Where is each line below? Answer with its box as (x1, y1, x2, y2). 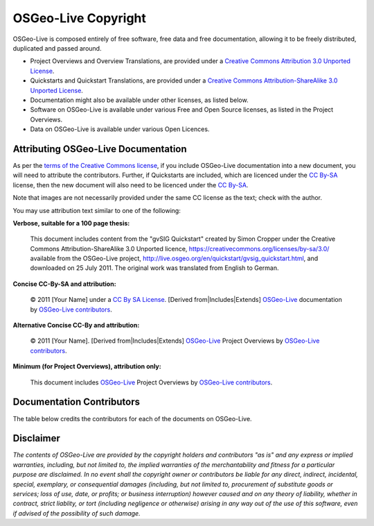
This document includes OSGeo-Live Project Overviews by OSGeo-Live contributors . (30, 378, 273, 387)
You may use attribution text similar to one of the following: (12, 206, 181, 214)
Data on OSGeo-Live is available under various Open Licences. (30, 125, 210, 133)
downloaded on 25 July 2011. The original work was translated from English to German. (30, 264, 280, 272)
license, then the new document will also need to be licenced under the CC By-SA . (12, 180, 249, 189)
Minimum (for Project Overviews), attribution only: (12, 362, 162, 371)
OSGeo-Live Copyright (12, 10, 147, 26)
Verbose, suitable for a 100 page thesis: (12, 219, 130, 227)
